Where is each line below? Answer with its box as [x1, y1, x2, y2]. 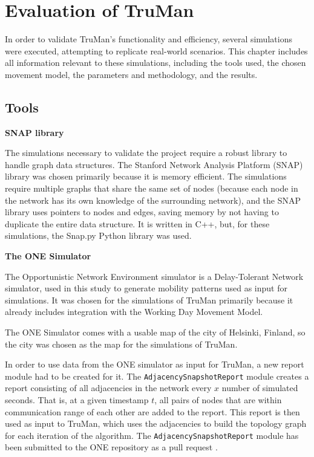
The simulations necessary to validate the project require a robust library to [5, 146, 287, 159]
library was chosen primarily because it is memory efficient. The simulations [5, 170, 287, 183]
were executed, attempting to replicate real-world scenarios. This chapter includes [5, 44, 308, 57]
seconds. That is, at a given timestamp [5, 394, 149, 406]
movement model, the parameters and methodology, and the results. [5, 68, 258, 80]
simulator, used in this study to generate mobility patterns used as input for [5, 282, 287, 294]
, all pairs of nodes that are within [154, 394, 282, 406]
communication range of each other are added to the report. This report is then [5, 405, 300, 418]
